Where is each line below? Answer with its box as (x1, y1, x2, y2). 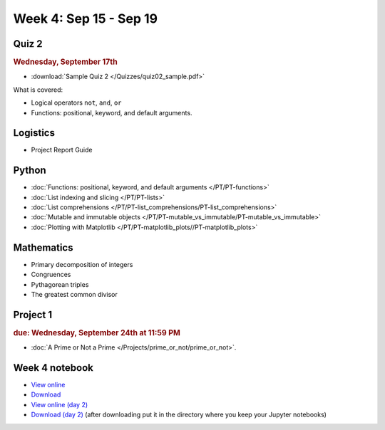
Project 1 (13, 308, 53, 320)
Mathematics (13, 241, 73, 253)
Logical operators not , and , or (31, 98, 122, 107)
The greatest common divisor (31, 290, 118, 298)
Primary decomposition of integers (31, 260, 133, 268)
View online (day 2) (31, 400, 88, 409)
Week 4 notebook (13, 362, 94, 374)
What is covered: (13, 85, 63, 94)
